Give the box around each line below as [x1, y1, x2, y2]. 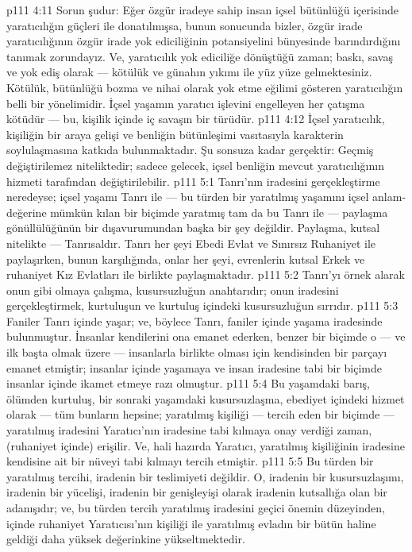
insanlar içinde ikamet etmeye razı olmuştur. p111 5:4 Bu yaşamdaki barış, [6, 375, 370, 392]
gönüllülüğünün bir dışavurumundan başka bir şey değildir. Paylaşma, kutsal [6, 219, 380, 236]
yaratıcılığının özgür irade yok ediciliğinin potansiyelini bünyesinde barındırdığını [6, 33, 401, 49]
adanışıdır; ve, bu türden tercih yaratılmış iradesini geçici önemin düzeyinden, [6, 500, 385, 515]
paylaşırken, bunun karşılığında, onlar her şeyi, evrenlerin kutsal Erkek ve [6, 250, 365, 267]
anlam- [372, 188, 406, 205]
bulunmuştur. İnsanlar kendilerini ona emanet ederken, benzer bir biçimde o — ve [6, 328, 406, 345]
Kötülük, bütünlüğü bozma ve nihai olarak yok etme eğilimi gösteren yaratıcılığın [6, 79, 403, 95]
